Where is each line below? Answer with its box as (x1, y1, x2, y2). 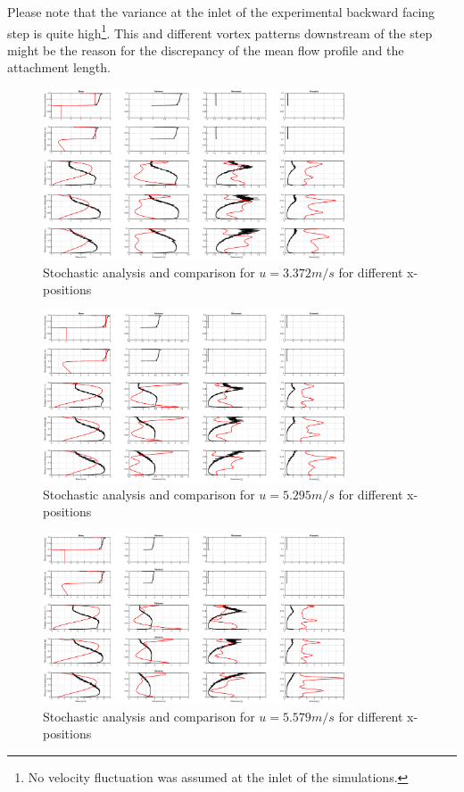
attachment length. (7, 58, 111, 77)
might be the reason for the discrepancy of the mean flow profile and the (7, 40, 404, 59)
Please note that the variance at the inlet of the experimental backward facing (7, 3, 435, 21)
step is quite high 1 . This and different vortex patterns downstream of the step (7, 21, 433, 42)
